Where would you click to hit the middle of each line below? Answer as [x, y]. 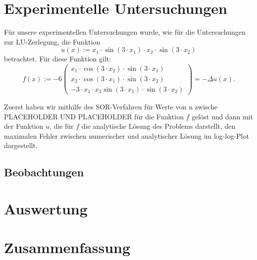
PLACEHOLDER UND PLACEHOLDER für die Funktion [94, 116]
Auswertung [46, 208]
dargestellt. [21, 145]
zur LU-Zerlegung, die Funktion [52, 41]
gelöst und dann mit [222, 116]
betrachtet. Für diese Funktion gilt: [58, 59]
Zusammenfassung [67, 247]
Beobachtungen [44, 172]
